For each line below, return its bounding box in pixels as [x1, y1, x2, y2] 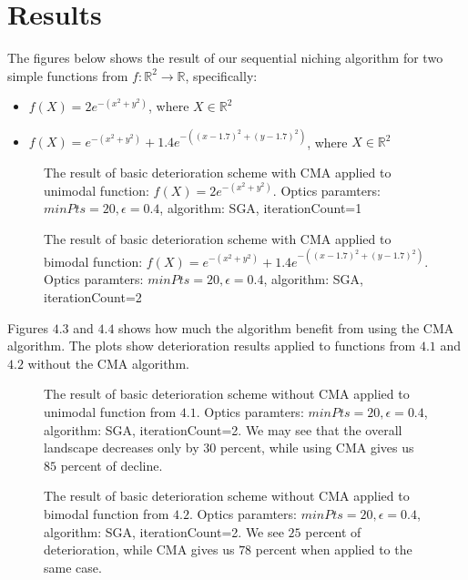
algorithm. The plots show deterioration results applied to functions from [7, 336, 416, 355]
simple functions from [7, 66, 128, 85]
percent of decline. [60, 455, 163, 474]
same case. [44, 557, 102, 576]
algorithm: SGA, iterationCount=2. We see [44, 522, 284, 541]
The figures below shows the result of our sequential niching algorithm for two [7, 48, 443, 67]
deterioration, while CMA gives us [44, 540, 235, 559]
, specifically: [185, 66, 258, 85]
